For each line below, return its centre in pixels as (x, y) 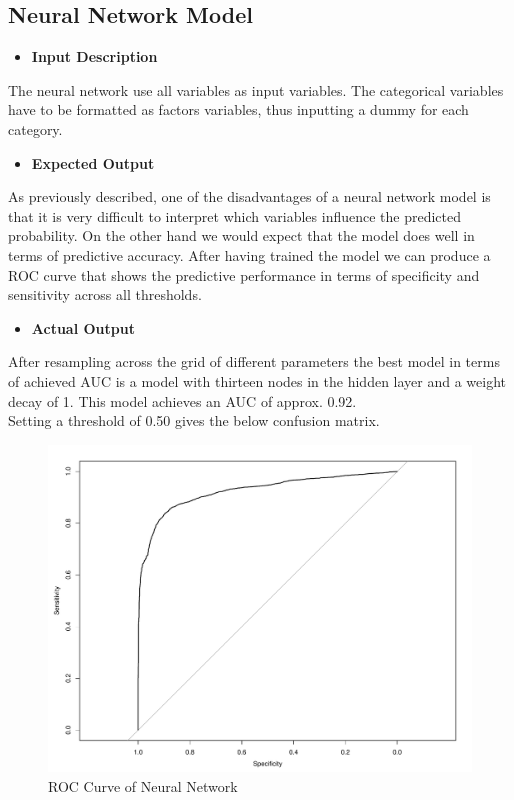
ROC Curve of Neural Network (143, 785)
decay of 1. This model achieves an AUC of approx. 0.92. (182, 400)
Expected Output (93, 162)
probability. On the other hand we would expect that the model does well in (241, 235)
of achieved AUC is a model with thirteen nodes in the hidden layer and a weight (257, 380)
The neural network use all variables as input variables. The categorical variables (256, 89)
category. (35, 128)
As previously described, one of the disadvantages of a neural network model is (249, 196)
